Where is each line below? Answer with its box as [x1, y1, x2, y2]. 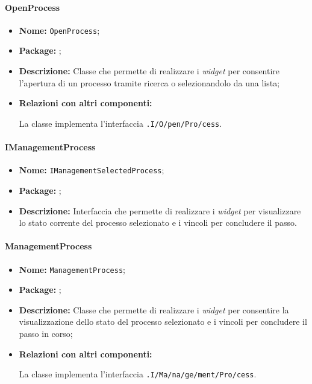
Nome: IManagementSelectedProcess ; [19, 164, 164, 176]
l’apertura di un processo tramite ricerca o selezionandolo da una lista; [19, 76, 280, 89]
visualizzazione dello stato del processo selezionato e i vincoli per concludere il [19, 315, 307, 328]
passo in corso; [19, 327, 73, 339]
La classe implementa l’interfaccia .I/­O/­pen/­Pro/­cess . [19, 117, 222, 129]
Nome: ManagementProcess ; [19, 263, 125, 275]
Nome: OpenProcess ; [19, 24, 100, 36]
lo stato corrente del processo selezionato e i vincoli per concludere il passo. [19, 216, 297, 229]
